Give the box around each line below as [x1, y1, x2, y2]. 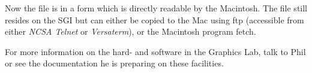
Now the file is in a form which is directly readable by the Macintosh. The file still [5, 2, 308, 14]
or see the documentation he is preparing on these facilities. [5, 57, 224, 69]
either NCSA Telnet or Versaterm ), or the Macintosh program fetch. [5, 25, 256, 38]
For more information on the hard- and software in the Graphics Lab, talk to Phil [5, 45, 306, 57]
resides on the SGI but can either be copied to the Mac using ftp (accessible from [5, 13, 304, 26]
